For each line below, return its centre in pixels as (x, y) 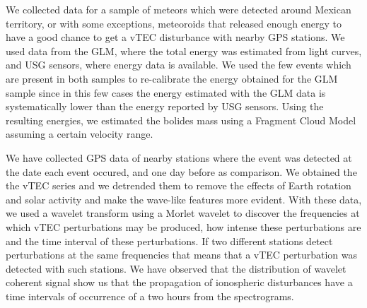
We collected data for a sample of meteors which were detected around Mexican (179, 9)
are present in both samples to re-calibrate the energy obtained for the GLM (172, 78)
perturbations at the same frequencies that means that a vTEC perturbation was (181, 255)
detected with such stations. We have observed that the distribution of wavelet (176, 268)
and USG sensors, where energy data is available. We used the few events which (179, 65)
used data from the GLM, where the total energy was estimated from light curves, (184, 51)
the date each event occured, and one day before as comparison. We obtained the (181, 171)
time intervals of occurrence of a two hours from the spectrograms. (150, 296)
